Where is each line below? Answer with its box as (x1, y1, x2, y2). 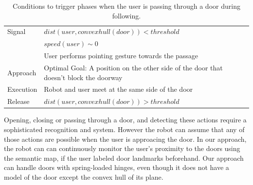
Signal (7, 26, 26, 36)
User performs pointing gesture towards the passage (44, 50, 199, 61)
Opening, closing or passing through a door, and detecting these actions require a (4, 115, 247, 125)
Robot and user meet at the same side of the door (44, 84, 193, 94)
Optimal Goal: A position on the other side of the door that (44, 62, 223, 72)
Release (7, 96, 30, 106)
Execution (7, 84, 37, 94)
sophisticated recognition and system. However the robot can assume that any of (4, 124, 245, 134)
